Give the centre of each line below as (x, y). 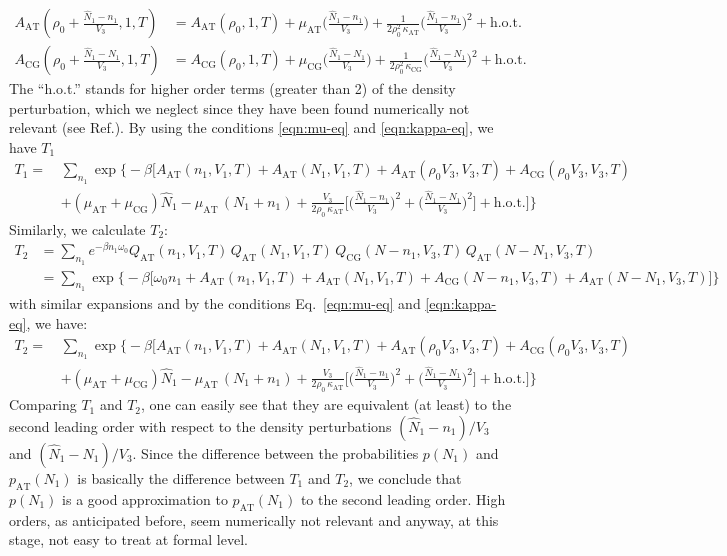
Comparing (43, 404)
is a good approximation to (145, 498)
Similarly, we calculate (77, 228)
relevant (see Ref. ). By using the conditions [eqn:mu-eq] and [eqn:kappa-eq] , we (251, 127)
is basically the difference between (181, 478)
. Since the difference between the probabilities (275, 453)
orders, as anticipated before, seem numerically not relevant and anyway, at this (254, 519)
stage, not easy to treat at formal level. (128, 539)
